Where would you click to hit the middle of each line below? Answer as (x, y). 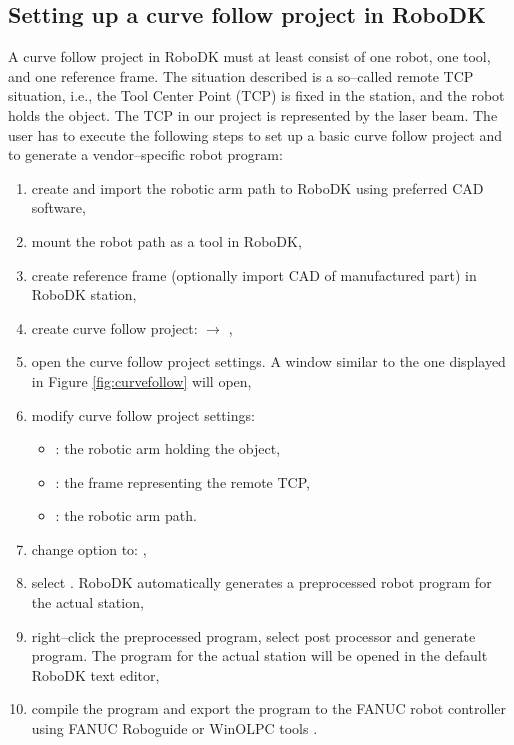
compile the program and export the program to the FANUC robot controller (268, 708)
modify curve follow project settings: (143, 414)
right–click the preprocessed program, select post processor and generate (253, 635)
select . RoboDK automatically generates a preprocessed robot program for (261, 582)
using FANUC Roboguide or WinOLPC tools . (174, 728)
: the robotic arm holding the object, (168, 448)
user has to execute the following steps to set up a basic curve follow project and (255, 134)
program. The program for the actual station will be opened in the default (259, 655)
